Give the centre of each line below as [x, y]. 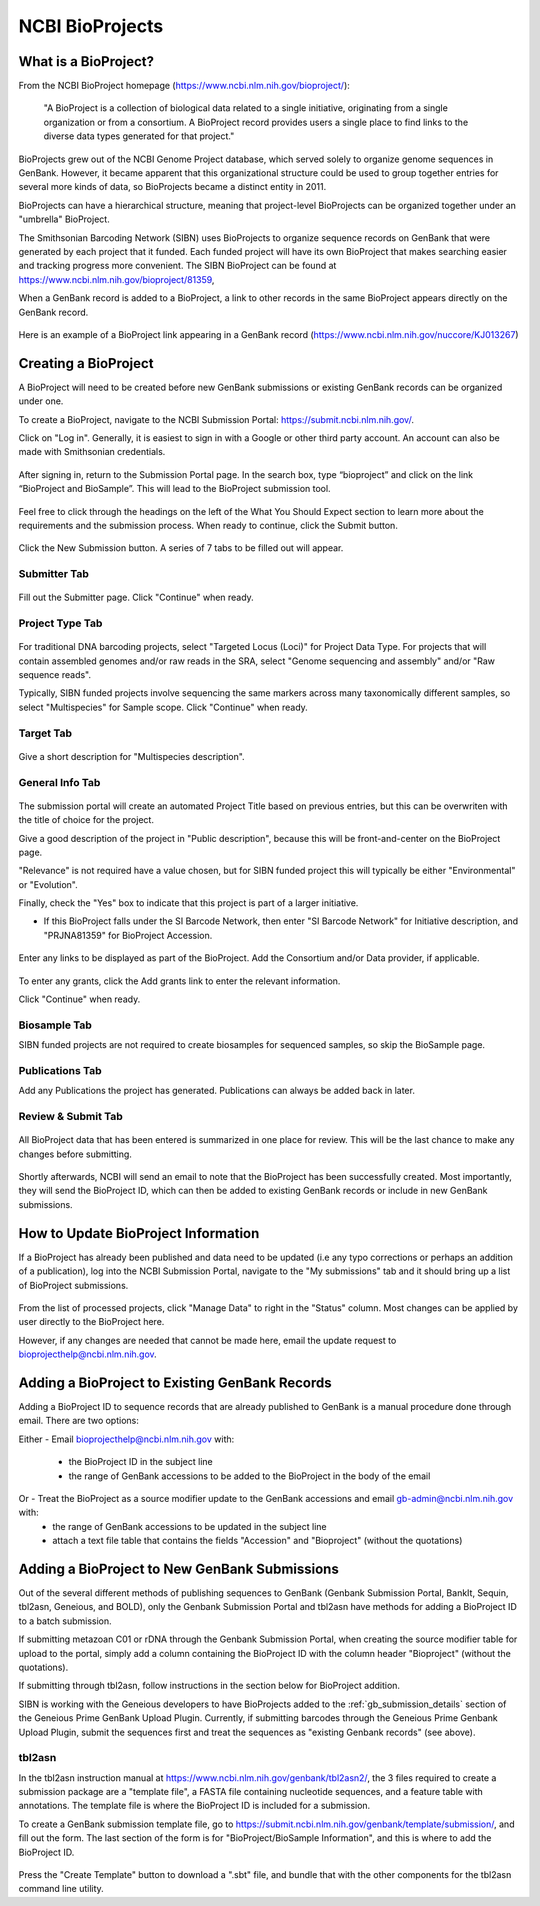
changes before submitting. [75, 1154]
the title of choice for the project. [86, 820]
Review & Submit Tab [71, 1117]
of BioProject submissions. [73, 1285]
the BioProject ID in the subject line [141, 1462]
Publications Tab [60, 1070]
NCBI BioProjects [91, 26]
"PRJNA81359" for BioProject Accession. [128, 935]
